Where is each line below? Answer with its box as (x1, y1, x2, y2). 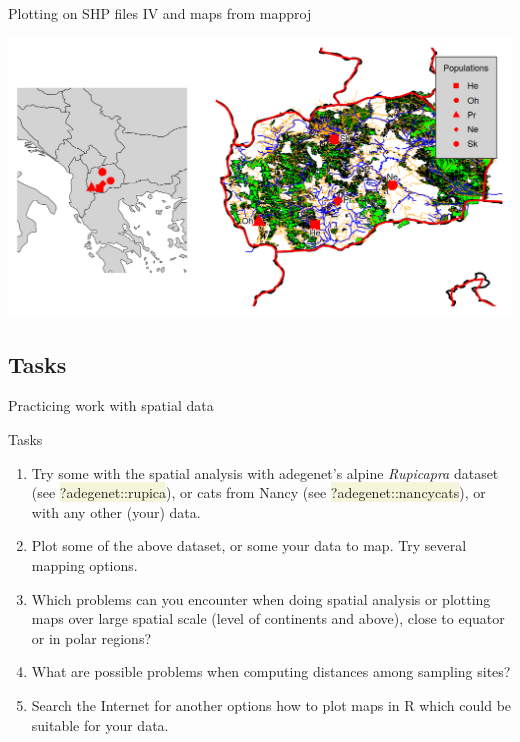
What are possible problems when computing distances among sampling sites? (31, 661, 511, 682)
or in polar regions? (31, 627, 152, 648)
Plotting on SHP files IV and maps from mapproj (8, 3, 312, 23)
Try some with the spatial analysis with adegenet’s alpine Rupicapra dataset (31, 462, 499, 483)
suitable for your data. (31, 714, 169, 735)
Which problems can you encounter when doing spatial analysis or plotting (31, 588, 491, 609)
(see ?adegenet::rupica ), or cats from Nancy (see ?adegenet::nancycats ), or (31, 482, 486, 503)
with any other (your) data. (31, 501, 201, 522)
